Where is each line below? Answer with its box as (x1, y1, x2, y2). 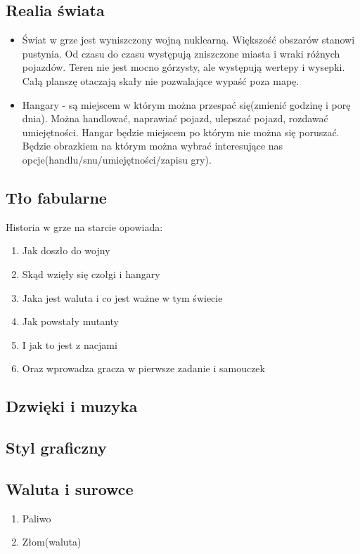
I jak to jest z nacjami (22, 337, 117, 352)
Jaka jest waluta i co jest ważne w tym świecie (22, 290, 223, 305)
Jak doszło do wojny (22, 243, 110, 258)
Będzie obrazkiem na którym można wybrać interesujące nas (22, 138, 283, 153)
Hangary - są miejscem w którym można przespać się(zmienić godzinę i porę (22, 97, 351, 112)
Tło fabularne (6, 186, 107, 208)
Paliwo (22, 510, 51, 525)
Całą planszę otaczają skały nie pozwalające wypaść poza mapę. (22, 73, 300, 88)
